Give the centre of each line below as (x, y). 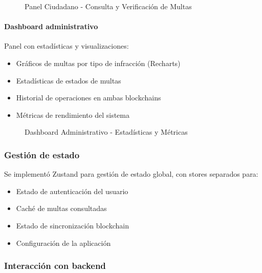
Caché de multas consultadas (61, 208)
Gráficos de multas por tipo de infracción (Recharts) (98, 63)
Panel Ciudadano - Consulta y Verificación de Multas (108, 6)
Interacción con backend (55, 266)
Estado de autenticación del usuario (72, 191)
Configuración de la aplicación (63, 243)
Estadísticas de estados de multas (69, 80)
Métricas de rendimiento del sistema (73, 114)
